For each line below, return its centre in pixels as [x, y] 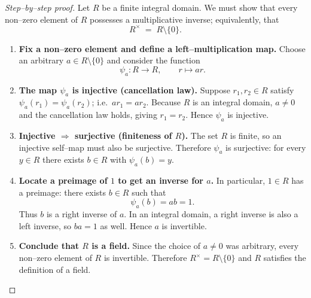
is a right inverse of [82, 214]
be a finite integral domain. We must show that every [200, 7]
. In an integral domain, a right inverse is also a [211, 214]
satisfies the [285, 258]
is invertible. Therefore [145, 258]
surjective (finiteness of [123, 136]
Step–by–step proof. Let [48, 7]
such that [149, 192]
